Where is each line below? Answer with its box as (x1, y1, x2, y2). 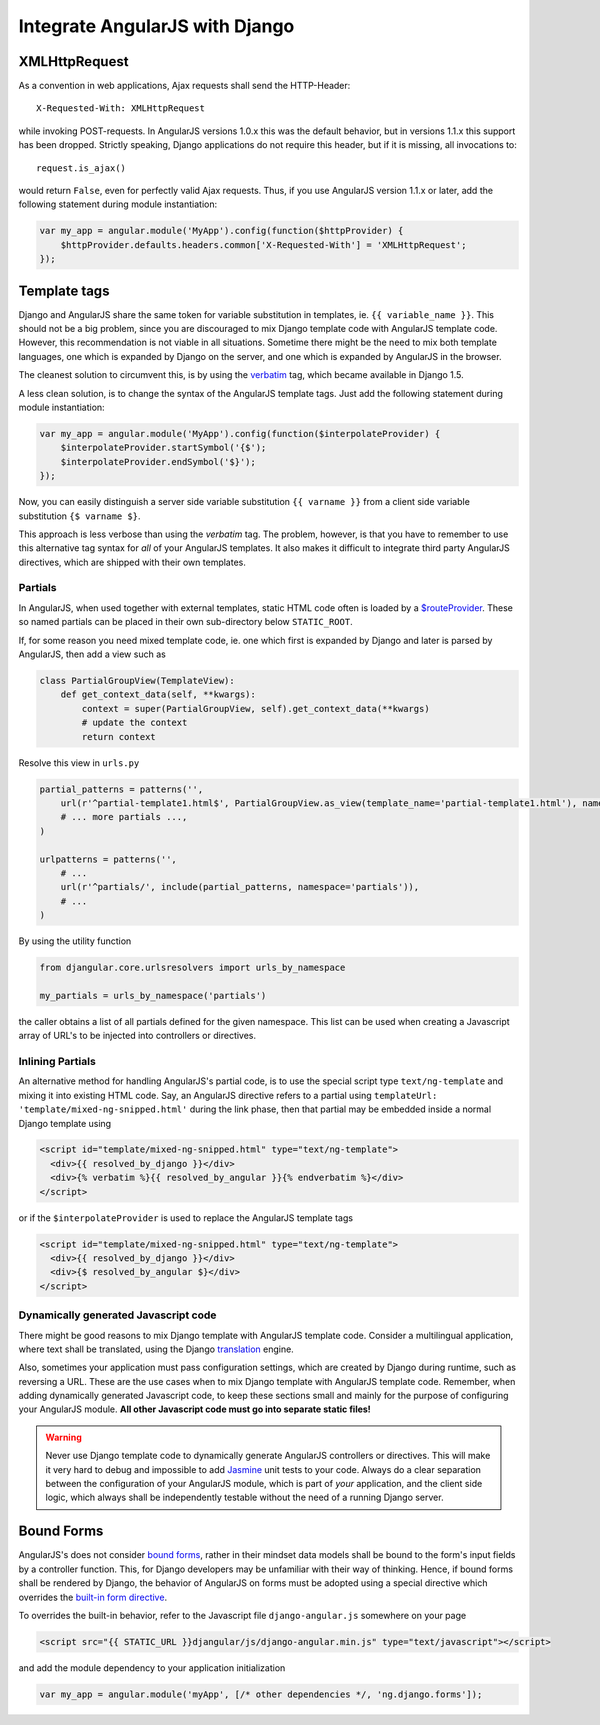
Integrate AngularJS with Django (18, 15, 295, 37)
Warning (45, 1431, 82, 1443)
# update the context (81, 717, 188, 729)
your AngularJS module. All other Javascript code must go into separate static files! (18, 1403, 372, 1415)
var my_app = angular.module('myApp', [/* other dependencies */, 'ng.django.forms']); (39, 1688, 483, 1700)
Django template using (18, 1117, 112, 1129)
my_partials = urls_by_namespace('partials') (39, 990, 267, 1001)
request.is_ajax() (36, 162, 127, 174)
